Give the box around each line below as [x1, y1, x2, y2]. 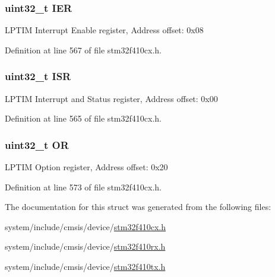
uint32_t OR [5, 137, 69, 152]
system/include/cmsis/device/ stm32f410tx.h [5, 260, 166, 272]
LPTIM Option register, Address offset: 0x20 [5, 161, 168, 173]
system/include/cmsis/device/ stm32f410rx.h [5, 240, 166, 253]
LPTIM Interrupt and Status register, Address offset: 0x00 [5, 92, 218, 104]
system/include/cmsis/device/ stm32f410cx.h [5, 220, 166, 233]
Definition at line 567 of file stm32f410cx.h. [5, 43, 162, 56]
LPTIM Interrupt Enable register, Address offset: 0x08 [5, 24, 204, 36]
